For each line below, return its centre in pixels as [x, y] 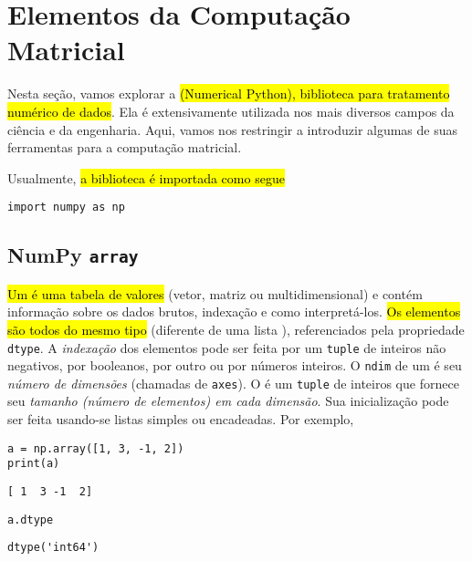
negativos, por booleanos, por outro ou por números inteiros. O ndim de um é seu [235, 365]
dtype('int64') [53, 548]
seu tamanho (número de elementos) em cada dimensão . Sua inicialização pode [228, 401]
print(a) [34, 464]
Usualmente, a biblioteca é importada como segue [146, 177]
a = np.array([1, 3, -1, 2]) [96, 448]
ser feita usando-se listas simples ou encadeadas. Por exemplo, [181, 419]
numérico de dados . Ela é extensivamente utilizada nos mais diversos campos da [231, 111]
